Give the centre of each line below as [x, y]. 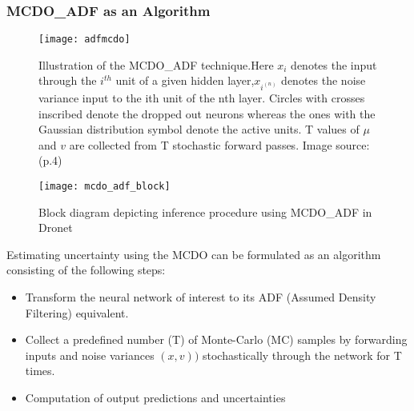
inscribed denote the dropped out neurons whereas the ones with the [207, 113]
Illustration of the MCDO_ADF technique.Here [156, 64]
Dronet [56, 227]
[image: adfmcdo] [84, 40]
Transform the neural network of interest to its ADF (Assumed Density [201, 296]
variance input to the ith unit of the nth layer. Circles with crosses [202, 97]
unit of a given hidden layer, [185, 80]
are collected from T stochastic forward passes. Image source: [219, 144]
